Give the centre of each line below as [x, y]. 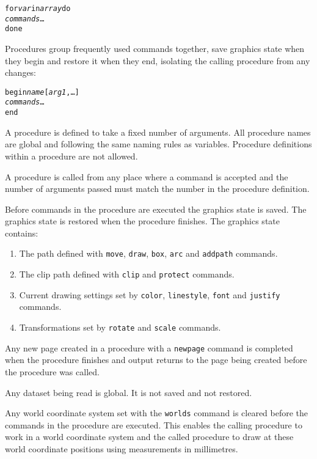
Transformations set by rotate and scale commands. [120, 327]
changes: [21, 72]
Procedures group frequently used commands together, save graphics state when [155, 48]
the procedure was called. [52, 371]
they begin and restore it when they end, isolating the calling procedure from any [158, 60]
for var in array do [38, 9]
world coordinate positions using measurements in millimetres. [122, 448]
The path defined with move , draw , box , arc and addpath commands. [148, 253]
